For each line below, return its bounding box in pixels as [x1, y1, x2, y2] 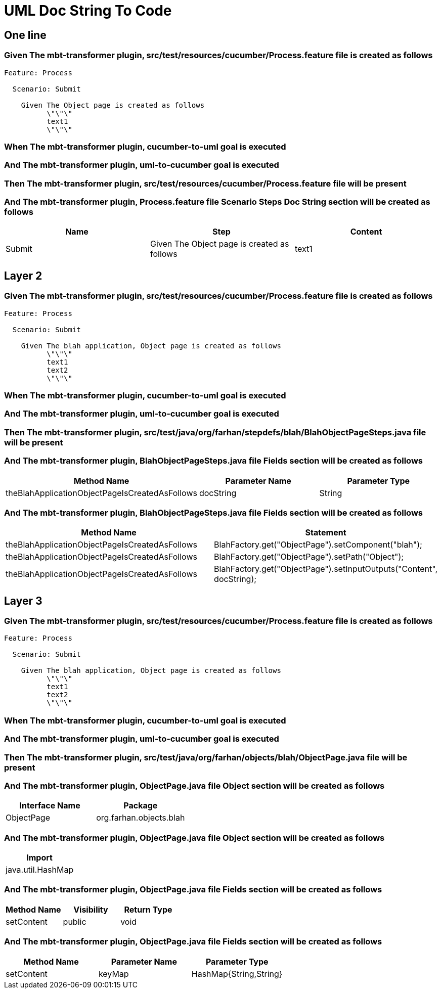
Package [123, 800, 158, 811]
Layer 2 [4, 269, 42, 282]
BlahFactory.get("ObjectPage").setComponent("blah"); [214, 539, 422, 550]
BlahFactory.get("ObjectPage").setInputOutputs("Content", [214, 564, 437, 574]
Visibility [73, 904, 108, 915]
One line [4, 28, 47, 41]
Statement [305, 527, 346, 538]
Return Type [124, 904, 172, 915]
